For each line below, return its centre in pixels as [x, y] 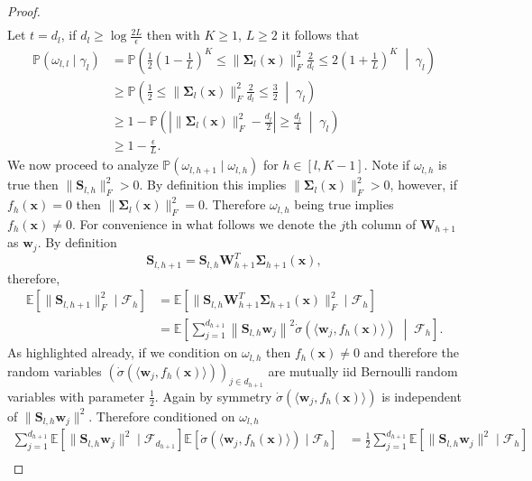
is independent [422, 396]
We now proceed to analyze [83, 165]
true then [33, 185]
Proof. [24, 11]
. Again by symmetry [213, 396]
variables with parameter [76, 396]
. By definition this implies [213, 185]
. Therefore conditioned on [162, 416]
